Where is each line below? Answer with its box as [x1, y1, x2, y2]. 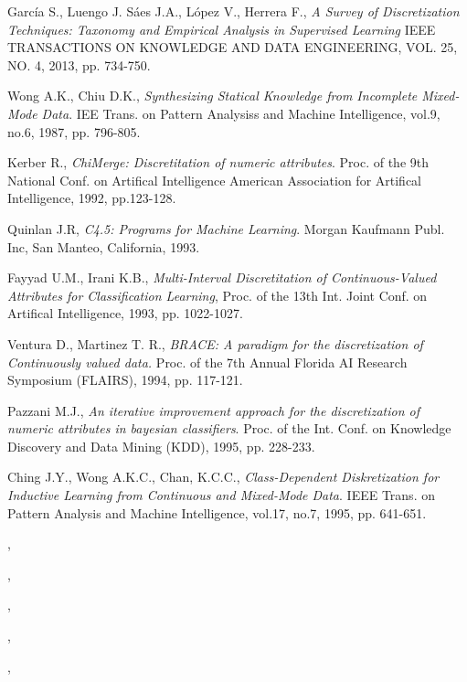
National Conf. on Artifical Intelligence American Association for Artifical [7, 170, 421, 189]
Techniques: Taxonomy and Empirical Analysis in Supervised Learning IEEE [7, 19, 436, 38]
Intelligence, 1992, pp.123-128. [7, 188, 176, 208]
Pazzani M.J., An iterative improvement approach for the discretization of [7, 400, 419, 420]
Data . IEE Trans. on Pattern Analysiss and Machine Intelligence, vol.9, [41, 103, 440, 123]
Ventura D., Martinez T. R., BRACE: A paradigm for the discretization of [7, 334, 423, 353]
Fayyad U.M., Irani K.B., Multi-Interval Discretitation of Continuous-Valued [7, 268, 437, 287]
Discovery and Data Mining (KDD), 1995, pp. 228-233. [7, 436, 315, 455]
